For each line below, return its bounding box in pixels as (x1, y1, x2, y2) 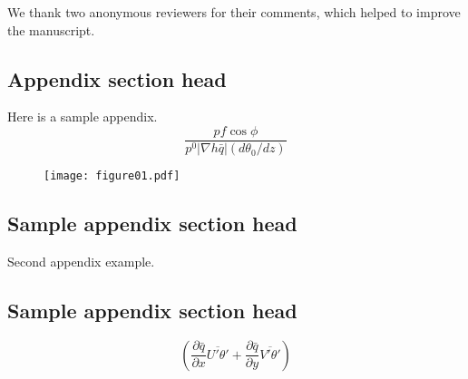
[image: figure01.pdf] (44, 170, 180, 183)
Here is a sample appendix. (7, 107, 158, 126)
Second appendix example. (7, 251, 155, 270)
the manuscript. (7, 20, 95, 39)
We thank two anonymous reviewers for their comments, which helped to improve (7, 3, 461, 21)
